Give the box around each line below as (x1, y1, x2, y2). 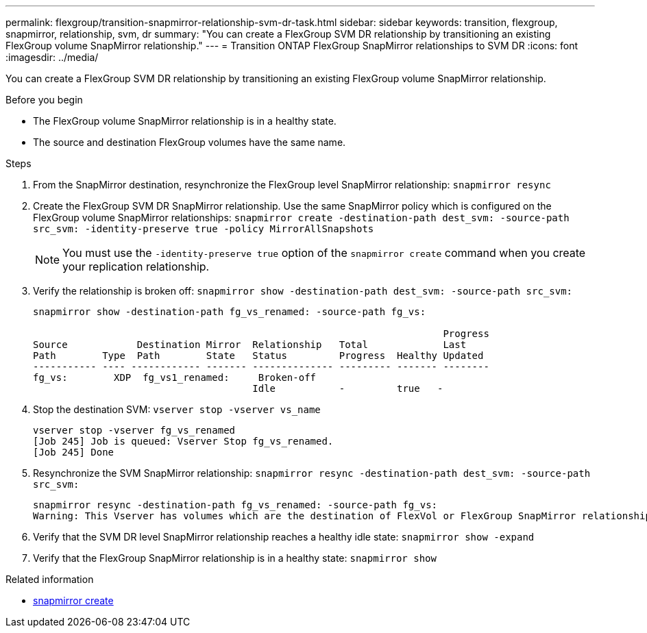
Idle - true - (252, 383, 443, 394)
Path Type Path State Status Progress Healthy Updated (33, 350, 484, 361)
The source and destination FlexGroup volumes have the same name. (33, 136, 346, 148)
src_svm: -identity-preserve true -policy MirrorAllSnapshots (33, 223, 374, 234)
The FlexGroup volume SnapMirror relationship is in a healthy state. (33, 115, 337, 127)
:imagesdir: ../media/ (5, 51, 99, 63)
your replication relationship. (62, 260, 210, 273)
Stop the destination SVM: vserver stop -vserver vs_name (33, 404, 321, 415)
